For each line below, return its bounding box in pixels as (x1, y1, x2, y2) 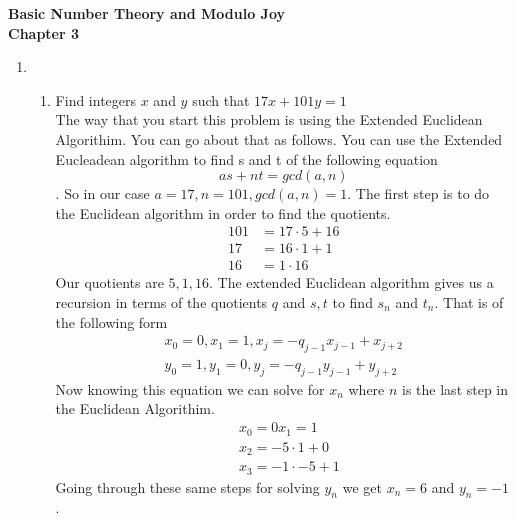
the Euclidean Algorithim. (55, 398, 215, 419)
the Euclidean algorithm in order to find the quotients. (55, 202, 391, 223)
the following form (55, 311, 168, 332)
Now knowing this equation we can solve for (55, 378, 325, 399)
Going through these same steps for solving (55, 476, 320, 497)
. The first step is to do (347, 183, 490, 204)
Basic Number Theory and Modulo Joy (8, 3, 286, 23)
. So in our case (55, 183, 150, 204)
